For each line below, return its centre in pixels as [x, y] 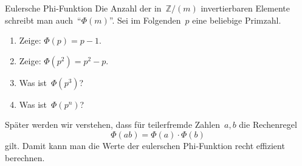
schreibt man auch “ [43, 20]
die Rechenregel [268, 125]
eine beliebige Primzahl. [237, 20]
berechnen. [25, 157]
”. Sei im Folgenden [145, 20]
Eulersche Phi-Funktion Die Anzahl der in [83, 8]
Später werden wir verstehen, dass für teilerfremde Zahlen [113, 125]
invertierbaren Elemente [245, 8]
